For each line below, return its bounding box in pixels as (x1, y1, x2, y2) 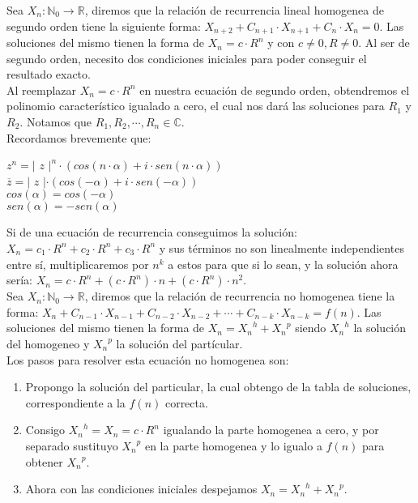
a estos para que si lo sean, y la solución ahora (168, 255, 399, 272)
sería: (6, 271, 33, 288)
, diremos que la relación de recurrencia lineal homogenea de (84, 2, 384, 18)
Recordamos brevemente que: (6, 129, 151, 146)
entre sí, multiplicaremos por (6, 255, 149, 272)
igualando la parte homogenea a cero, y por (163, 421, 379, 438)
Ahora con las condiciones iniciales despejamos (25, 480, 258, 497)
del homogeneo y (6, 335, 90, 352)
